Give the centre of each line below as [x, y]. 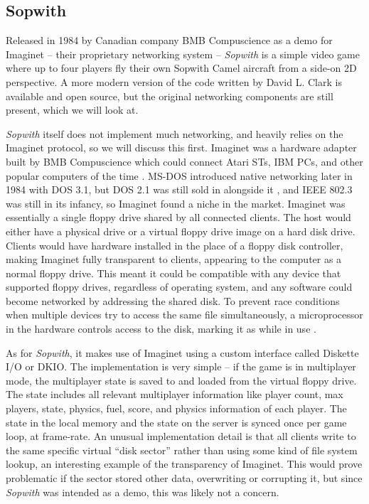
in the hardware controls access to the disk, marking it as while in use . [161, 329]
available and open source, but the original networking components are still [170, 96]
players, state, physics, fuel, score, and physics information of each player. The [176, 408]
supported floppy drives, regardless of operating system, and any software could [179, 287]
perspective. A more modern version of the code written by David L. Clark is [174, 81]
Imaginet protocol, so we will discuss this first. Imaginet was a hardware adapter [181, 148]
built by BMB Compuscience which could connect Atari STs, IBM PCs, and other [184, 161]
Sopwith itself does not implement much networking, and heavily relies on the [175, 133]
